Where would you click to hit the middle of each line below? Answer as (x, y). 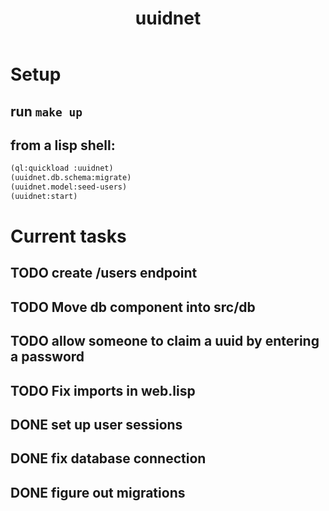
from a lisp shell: (63, 145)
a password (47, 357)
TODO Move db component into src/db (133, 307)
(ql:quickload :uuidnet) (62, 168)
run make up (46, 111)
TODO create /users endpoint (104, 273)
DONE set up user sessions (96, 425)
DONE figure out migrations (98, 492)
